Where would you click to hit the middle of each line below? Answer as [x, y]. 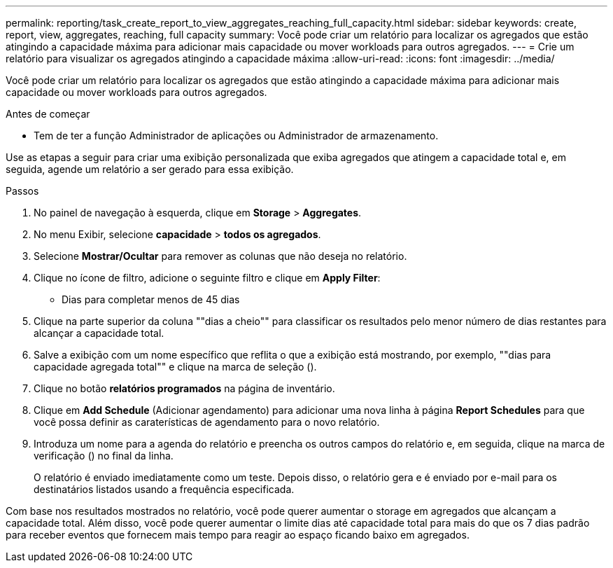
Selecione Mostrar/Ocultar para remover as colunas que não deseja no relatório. [220, 256]
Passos [22, 191]
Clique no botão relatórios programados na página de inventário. [184, 388]
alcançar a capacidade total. [99, 333]
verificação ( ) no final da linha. [104, 456]
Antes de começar [48, 114]
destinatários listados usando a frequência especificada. [164, 489]
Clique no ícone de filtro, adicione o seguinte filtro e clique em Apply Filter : [207, 278]
